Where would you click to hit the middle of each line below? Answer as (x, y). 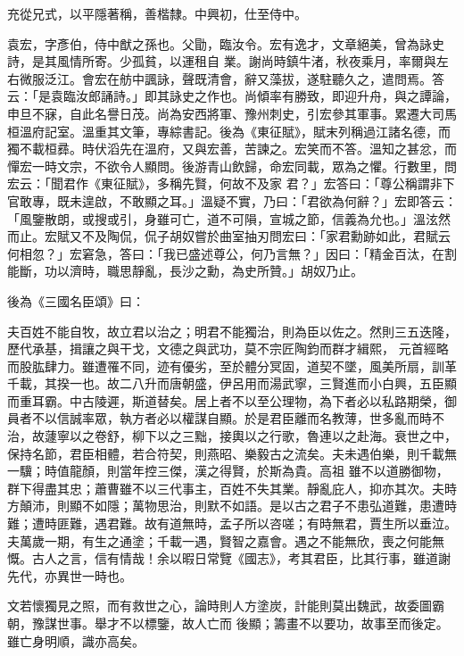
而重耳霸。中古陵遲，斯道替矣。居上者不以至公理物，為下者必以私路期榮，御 (232, 400)
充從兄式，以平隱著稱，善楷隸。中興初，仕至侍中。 (157, 13)
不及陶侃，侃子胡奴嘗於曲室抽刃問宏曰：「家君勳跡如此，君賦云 (266, 236)
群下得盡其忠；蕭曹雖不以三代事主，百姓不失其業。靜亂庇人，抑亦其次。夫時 (232, 488)
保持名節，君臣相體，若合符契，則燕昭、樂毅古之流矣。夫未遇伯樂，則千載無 (232, 453)
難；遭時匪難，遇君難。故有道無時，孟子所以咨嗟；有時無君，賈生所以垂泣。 (232, 523)
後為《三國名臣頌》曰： (76, 300)
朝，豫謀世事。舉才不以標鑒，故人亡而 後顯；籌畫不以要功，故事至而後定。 (228, 623)
